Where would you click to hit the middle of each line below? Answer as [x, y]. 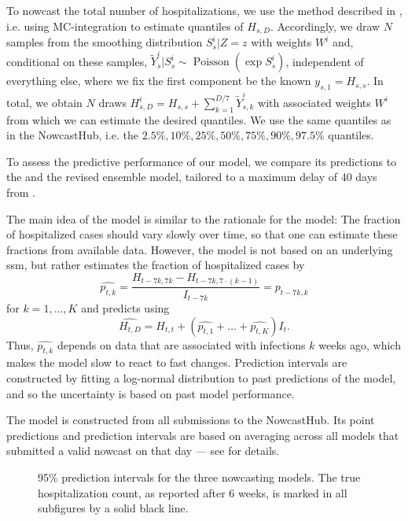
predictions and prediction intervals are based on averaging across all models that [203, 435]
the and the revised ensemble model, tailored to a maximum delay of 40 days [192, 177]
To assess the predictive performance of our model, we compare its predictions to [202, 161]
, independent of [325, 61]
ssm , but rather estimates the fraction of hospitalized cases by [156, 265]
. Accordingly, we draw [325, 26]
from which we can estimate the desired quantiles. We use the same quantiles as [199, 119]
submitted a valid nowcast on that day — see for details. [143, 451]
